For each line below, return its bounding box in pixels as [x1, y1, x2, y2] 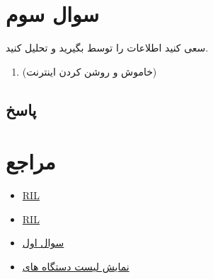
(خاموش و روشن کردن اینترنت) [22, 64, 157, 78]
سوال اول [22, 235, 64, 250]
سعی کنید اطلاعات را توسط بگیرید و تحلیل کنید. [6, 40, 209, 55]
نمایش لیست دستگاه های [22, 259, 129, 273]
